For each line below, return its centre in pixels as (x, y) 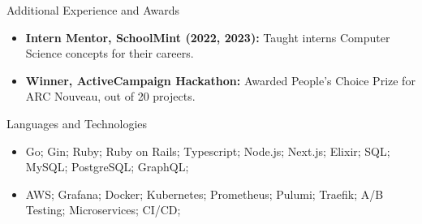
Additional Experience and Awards (93, 10)
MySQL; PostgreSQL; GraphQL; (107, 167)
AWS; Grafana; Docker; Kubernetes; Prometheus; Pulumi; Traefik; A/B (205, 194)
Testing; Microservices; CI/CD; (103, 210)
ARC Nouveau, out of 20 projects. (110, 96)
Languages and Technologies (77, 123)
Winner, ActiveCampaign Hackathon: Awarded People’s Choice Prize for (220, 80)
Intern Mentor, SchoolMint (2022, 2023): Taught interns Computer (208, 37)
